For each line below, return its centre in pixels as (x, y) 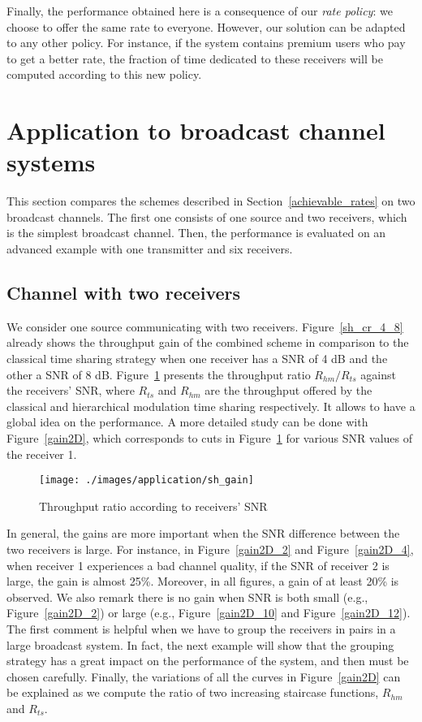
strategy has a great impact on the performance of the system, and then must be (208, 661)
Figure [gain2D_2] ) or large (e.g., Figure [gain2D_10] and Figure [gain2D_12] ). (209, 613)
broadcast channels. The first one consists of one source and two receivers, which (207, 216)
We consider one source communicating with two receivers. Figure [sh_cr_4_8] (205, 326)
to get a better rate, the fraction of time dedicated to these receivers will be (195, 58)
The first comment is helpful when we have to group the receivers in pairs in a (201, 629)
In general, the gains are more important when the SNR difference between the (203, 533)
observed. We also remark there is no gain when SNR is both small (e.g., (187, 597)
